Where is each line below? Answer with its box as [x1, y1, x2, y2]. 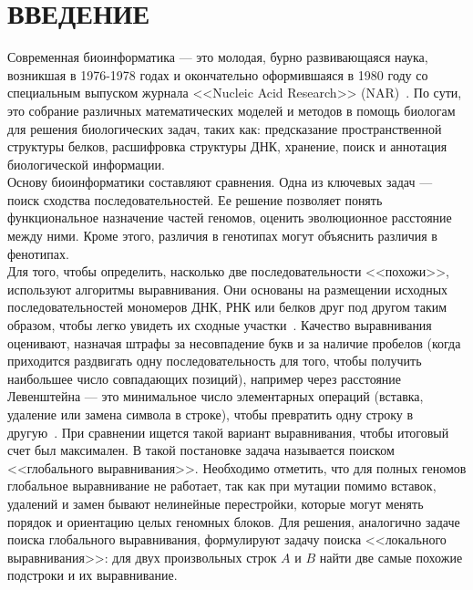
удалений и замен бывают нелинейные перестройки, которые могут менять [7, 493, 424, 512]
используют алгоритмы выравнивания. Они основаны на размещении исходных [7, 279, 448, 298]
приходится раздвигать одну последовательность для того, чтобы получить [7, 351, 422, 370]
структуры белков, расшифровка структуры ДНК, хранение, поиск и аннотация [7, 137, 447, 156]
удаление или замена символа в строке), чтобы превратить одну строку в [7, 405, 414, 423]
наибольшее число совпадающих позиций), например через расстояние [7, 368, 402, 388]
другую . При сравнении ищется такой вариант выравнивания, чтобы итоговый [7, 422, 449, 441]
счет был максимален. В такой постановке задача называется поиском [7, 440, 395, 460]
